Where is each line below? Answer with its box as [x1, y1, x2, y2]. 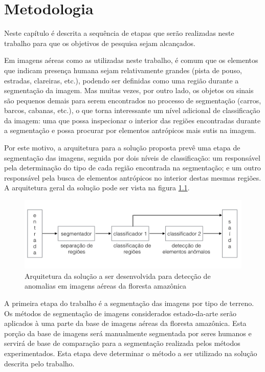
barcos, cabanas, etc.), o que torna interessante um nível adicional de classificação [4, 105, 260, 116]
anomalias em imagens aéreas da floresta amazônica [25, 280, 187, 291]
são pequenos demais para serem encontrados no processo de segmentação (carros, [4, 95, 261, 105]
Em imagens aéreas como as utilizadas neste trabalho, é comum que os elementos [4, 55, 258, 65]
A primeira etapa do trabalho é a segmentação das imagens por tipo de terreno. [4, 297, 254, 308]
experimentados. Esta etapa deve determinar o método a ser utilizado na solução [4, 347, 257, 358]
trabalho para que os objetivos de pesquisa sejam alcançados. [4, 37, 195, 48]
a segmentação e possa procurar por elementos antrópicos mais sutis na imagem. [4, 125, 256, 136]
